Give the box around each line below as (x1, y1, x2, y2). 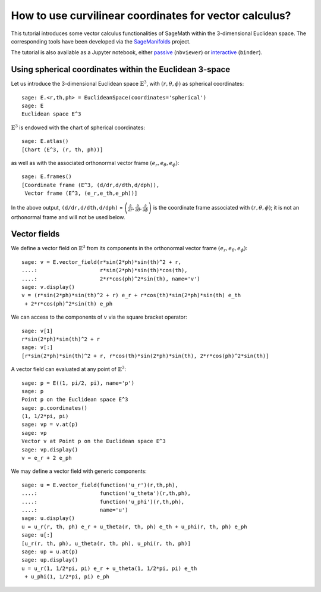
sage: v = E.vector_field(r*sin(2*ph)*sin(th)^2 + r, (21, 258, 181, 265)
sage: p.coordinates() (21, 404, 88, 411)
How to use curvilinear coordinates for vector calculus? (11, 9, 291, 22)
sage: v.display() (21, 283, 75, 290)
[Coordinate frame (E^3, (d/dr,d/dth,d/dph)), (21, 182, 160, 188)
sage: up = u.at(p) (21, 548, 78, 555)
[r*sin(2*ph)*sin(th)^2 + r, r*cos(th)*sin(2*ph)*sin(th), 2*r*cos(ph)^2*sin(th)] (21, 352, 269, 359)
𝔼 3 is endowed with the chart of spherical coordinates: (11, 123, 146, 131)
